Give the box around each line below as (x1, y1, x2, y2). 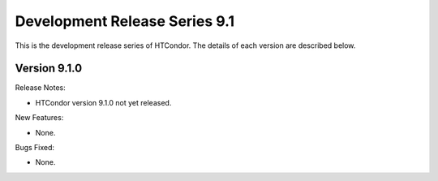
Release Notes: (15, 83, 66, 93)
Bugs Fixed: (15, 143, 55, 153)
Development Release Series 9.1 (15, 12, 235, 30)
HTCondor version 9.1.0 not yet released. (35, 97, 172, 107)
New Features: (15, 113, 64, 123)
